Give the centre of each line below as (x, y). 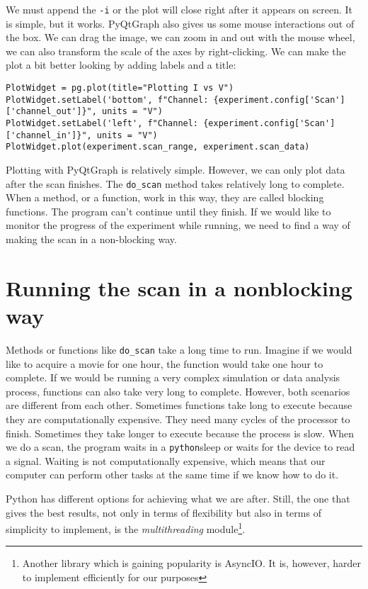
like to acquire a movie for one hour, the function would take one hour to (165, 363)
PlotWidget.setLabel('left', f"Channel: (102, 123)
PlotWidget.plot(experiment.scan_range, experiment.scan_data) (158, 147)
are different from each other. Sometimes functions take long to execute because (179, 405)
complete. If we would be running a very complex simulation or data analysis (173, 377)
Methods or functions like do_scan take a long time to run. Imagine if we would (179, 349)
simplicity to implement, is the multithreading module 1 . (126, 528)
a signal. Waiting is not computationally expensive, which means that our (166, 460)
